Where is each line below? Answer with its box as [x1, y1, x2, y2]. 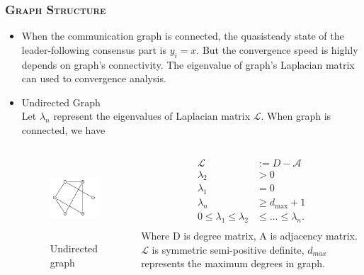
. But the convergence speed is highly [196, 42, 358, 57]
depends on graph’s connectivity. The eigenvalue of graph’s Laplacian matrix [21, 57, 355, 72]
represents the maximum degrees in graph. [141, 256, 325, 271]
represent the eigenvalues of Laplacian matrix [53, 108, 251, 123]
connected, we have [21, 122, 106, 137]
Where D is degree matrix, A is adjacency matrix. [141, 228, 358, 242]
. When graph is [261, 108, 331, 123]
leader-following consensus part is [21, 42, 166, 57]
